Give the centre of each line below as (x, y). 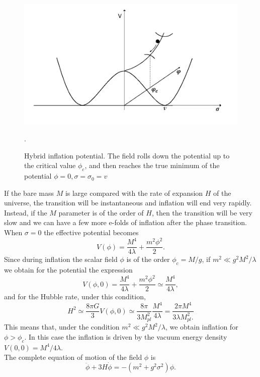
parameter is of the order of (101, 212)
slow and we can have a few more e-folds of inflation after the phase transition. (126, 222)
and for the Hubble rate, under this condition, (75, 297)
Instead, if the (26, 212)
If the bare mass (29, 193)
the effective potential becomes (91, 232)
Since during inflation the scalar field (61, 259)
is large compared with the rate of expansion (134, 193)
